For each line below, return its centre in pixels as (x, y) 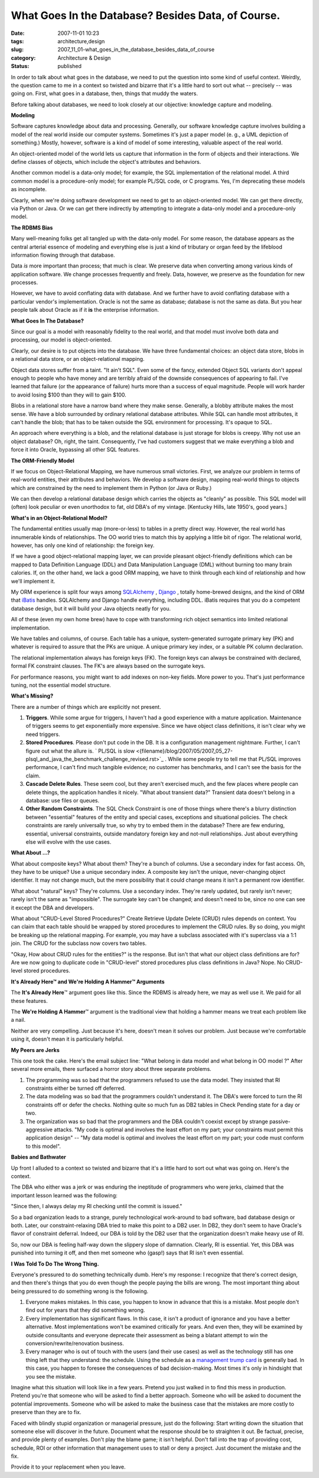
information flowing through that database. (63, 255)
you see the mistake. (51, 1376)
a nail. (18, 1020)
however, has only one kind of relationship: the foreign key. (83, 546)
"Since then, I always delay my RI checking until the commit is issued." (97, 1206)
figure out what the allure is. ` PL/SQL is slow (80, 751)
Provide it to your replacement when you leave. (69, 1467)
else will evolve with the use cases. (69, 842)
